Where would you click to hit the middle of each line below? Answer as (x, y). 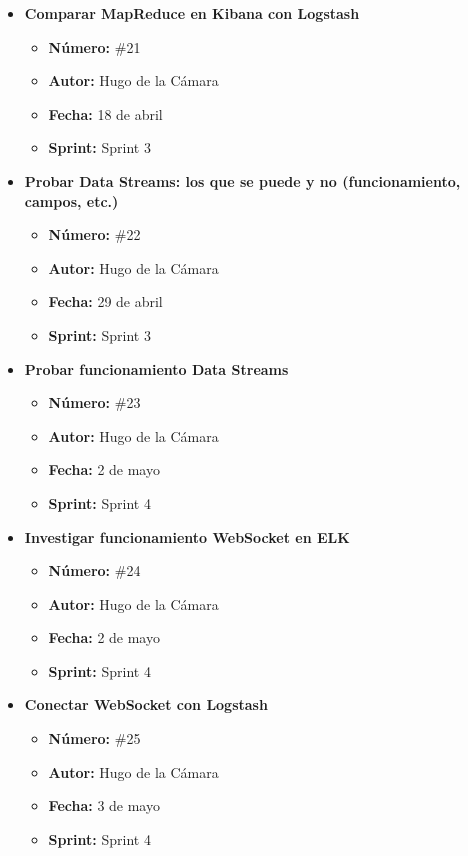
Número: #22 (94, 234)
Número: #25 (94, 738)
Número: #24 (94, 570)
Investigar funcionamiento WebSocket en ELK (187, 536)
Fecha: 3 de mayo (104, 805)
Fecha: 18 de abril (105, 113)
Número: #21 (94, 46)
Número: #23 (94, 402)
